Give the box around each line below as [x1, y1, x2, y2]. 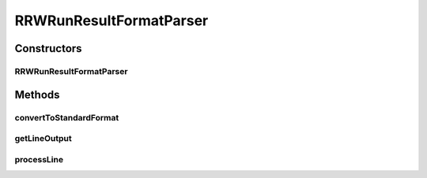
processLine [14, 154, 63, 165]
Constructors [14, 42, 82, 55]
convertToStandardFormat [14, 112, 119, 123]
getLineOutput [14, 133, 72, 144]
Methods [14, 87, 60, 102]
